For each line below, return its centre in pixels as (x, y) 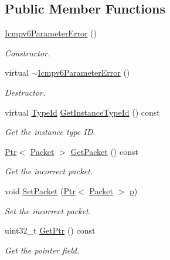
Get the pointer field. (42, 250)
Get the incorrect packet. (49, 171)
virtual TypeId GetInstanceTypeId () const (82, 112)
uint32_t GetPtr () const (50, 230)
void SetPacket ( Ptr (40, 190)
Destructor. (25, 92)
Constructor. (28, 53)
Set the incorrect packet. (48, 210)
